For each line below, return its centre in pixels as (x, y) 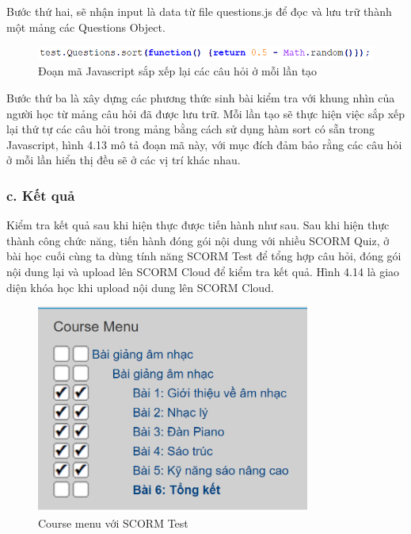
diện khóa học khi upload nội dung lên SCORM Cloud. (140, 287)
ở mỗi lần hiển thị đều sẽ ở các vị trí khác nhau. (124, 160)
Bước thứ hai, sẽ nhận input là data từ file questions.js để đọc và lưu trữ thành (199, 11)
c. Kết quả (41, 195)
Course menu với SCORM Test (113, 522)
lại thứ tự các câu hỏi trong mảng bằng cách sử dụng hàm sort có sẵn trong (191, 129)
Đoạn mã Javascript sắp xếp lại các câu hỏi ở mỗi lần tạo (178, 71)
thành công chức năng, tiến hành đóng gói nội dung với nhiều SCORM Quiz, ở (198, 240)
